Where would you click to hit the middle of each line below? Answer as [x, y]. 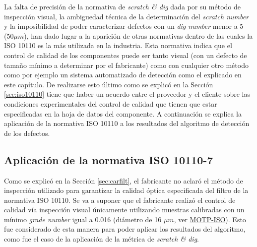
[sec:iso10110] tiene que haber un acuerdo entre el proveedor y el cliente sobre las [127, 94]
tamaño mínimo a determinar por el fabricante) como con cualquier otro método [126, 65]
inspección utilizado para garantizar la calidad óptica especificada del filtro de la [126, 190]
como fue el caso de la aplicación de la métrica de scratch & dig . [101, 239]
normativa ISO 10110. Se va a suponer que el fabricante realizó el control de [120, 200]
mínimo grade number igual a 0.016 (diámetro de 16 [83, 219]
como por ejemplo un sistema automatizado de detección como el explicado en [123, 75]
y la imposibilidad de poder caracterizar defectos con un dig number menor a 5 [124, 26]
